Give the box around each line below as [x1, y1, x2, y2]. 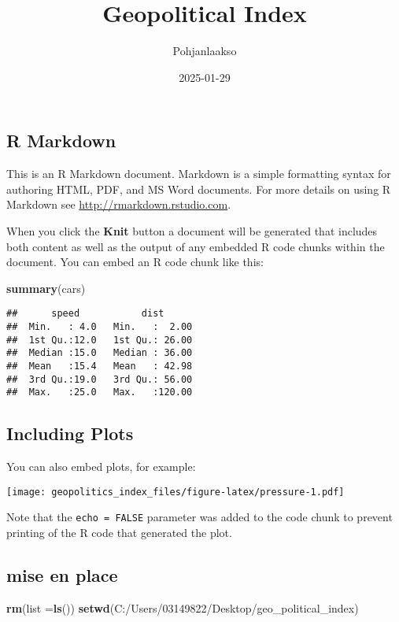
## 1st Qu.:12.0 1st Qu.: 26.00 [6, 334, 193, 346]
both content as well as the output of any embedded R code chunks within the [6, 238, 385, 254]
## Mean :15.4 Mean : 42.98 [6, 360, 193, 372]
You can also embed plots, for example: [6, 458, 196, 475]
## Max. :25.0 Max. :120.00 [6, 387, 193, 398]
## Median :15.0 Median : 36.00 [6, 347, 193, 359]
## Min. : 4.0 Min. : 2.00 [6, 320, 193, 332]
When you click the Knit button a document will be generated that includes [6, 222, 378, 239]
